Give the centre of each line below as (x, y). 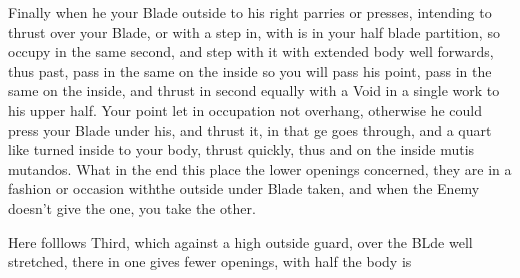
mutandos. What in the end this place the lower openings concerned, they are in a (260, 168)
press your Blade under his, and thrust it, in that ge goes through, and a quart (250, 129)
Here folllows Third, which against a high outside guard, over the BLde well (240, 241)
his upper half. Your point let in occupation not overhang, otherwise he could (245, 109)
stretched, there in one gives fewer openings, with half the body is (210, 261)
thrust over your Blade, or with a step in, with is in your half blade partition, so (254, 31)
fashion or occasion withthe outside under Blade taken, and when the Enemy (244, 188)
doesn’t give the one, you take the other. (132, 207)
